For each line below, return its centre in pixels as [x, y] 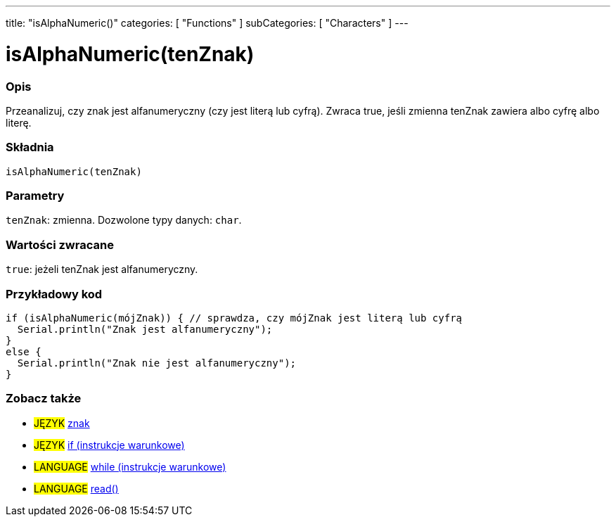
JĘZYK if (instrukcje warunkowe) [109, 445]
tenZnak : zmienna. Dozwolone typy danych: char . [124, 220]
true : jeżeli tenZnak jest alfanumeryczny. [102, 269]
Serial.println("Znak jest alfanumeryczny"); [145, 329]
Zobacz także [44, 399]
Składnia [30, 147]
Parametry [35, 196]
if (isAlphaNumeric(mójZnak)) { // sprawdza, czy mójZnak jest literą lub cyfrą [234, 318]
